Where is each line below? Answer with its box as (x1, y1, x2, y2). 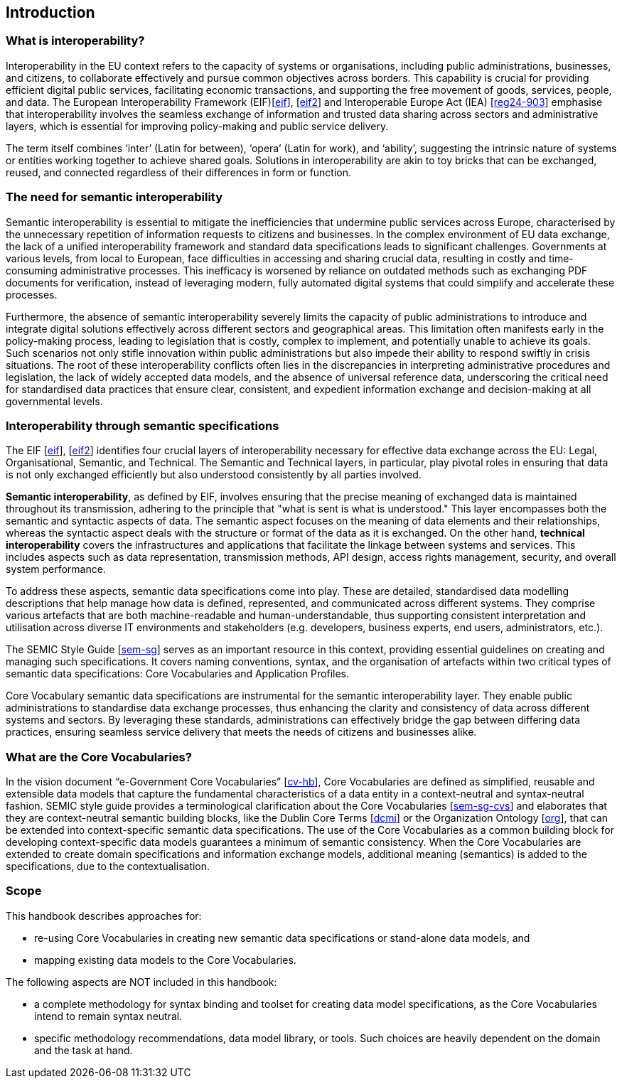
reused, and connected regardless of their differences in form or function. (6, 166, 352, 178)
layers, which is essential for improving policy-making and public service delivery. (6, 119, 389, 132)
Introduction (6, 4, 95, 21)
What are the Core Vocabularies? (6, 749, 192, 764)
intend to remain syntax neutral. (34, 1009, 183, 1022)
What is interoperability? (6, 33, 145, 48)
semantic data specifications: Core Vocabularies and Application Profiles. (6, 667, 350, 680)
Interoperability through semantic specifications (6, 418, 279, 433)
